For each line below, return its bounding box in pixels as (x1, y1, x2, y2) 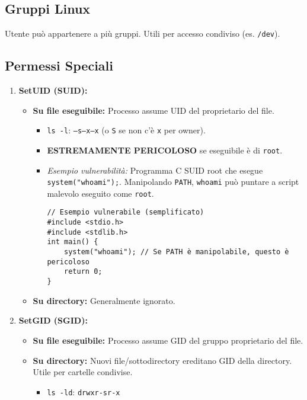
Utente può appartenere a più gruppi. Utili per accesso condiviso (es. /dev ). (5, 27, 280, 40)
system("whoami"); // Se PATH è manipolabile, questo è (64, 248, 289, 257)
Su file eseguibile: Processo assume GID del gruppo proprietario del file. (33, 334, 303, 346)
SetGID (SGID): (18, 314, 88, 327)
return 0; (64, 267, 103, 276)
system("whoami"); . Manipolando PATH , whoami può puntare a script (47, 175, 299, 188)
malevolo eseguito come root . (47, 187, 154, 199)
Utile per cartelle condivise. (33, 366, 133, 378)
